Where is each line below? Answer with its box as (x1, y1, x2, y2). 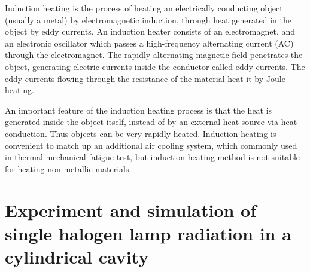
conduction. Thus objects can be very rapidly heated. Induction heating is (5, 127, 276, 139)
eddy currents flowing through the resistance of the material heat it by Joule (5, 72, 285, 84)
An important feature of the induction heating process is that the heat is (5, 103, 272, 116)
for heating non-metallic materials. (5, 162, 132, 175)
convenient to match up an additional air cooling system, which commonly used (5, 139, 297, 151)
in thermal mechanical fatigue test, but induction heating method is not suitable (5, 151, 300, 163)
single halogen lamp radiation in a (5, 221, 291, 245)
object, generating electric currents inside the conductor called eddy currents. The (5, 60, 305, 72)
